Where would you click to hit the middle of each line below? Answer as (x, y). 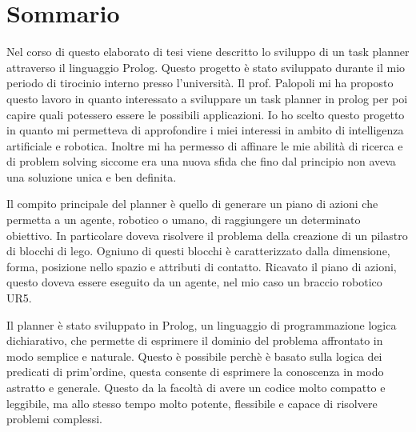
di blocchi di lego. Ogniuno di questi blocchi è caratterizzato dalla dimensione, (198, 251)
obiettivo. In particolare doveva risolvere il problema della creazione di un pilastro (207, 235)
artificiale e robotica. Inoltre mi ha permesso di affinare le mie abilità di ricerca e (205, 145)
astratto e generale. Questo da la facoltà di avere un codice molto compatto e (196, 387)
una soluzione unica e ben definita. (92, 176)
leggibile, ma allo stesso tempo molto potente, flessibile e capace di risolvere (192, 403)
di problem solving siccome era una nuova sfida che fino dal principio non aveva (201, 161)
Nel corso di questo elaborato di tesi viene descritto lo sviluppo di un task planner (208, 52)
